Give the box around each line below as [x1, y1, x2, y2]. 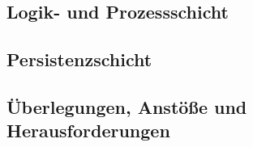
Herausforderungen [6, 118, 170, 143]
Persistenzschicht [6, 47, 152, 72]
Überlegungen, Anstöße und [6, 94, 247, 119]
